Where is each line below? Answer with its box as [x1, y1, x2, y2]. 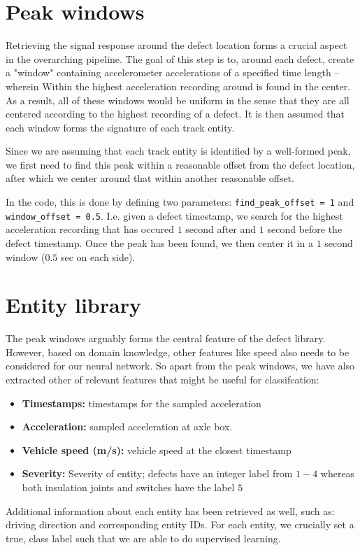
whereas [320, 466, 355, 481]
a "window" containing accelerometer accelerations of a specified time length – [6, 65, 340, 80]
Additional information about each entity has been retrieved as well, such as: [6, 503, 335, 518]
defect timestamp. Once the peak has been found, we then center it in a [6, 235, 313, 250]
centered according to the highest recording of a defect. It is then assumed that [6, 106, 345, 121]
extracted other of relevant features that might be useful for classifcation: [6, 372, 319, 387]
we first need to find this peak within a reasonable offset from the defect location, [6, 157, 355, 171]
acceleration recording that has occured [6, 222, 174, 237]
